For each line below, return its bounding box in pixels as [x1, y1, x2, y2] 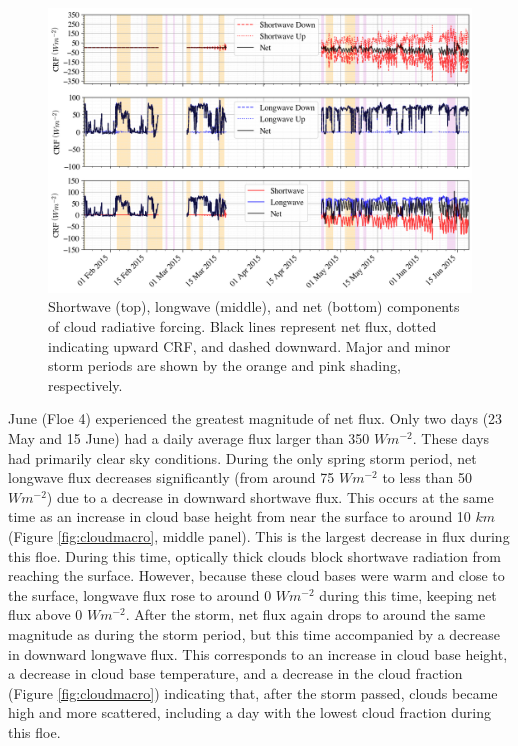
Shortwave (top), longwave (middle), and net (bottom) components [48, 296, 460, 317]
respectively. [48, 374, 123, 395]
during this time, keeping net [319, 584, 497, 605]
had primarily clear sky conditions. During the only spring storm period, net [8, 447, 477, 468]
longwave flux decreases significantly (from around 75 [8, 467, 335, 488]
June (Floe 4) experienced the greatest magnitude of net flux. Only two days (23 [8, 408, 503, 429]
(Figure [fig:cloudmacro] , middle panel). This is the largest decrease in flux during [8, 526, 510, 546]
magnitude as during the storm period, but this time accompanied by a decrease [8, 623, 501, 644]
